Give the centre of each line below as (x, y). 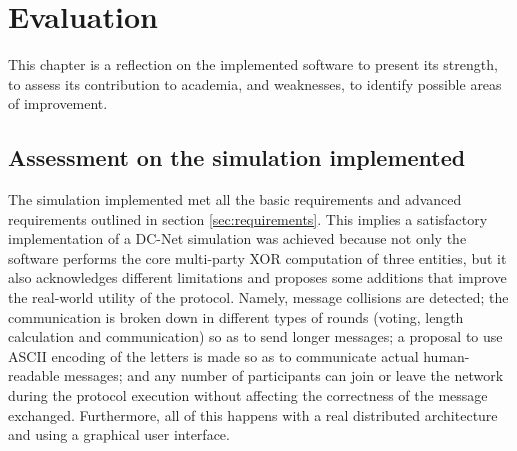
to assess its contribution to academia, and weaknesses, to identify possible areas (255, 83)
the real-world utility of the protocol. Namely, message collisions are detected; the (258, 297)
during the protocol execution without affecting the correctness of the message (248, 395)
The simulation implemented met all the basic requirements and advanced (235, 199)
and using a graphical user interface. (119, 434)
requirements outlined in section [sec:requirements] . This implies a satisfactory (248, 218)
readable (34, 375)
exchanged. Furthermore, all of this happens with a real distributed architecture (253, 414)
